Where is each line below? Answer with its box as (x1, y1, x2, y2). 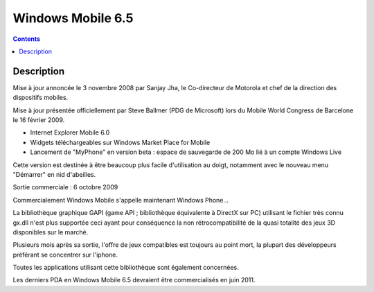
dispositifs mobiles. (12, 94, 69, 102)
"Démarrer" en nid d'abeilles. (12, 170, 96, 178)
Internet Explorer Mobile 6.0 (30, 128, 110, 137)
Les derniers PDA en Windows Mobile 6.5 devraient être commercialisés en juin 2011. (12, 276, 256, 284)
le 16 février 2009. (12, 116, 65, 124)
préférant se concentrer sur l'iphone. (12, 250, 118, 259)
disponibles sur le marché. (12, 227, 89, 236)
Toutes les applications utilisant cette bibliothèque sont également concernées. (12, 264, 239, 272)
